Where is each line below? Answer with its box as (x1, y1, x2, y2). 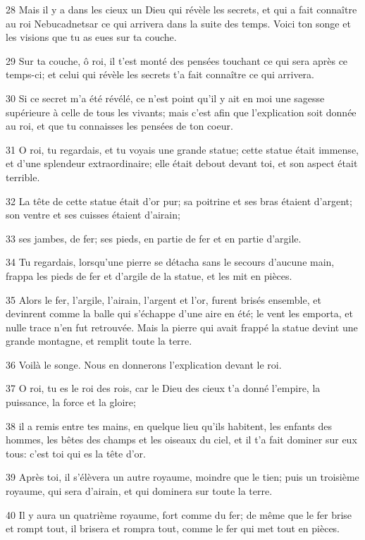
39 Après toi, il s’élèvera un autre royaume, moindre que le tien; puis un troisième (6, 470, 359, 484)
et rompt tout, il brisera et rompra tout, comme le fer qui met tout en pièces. (6, 521, 340, 536)
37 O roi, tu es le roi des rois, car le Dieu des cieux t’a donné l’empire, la (6, 381, 321, 395)
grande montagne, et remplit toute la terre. (6, 333, 192, 348)
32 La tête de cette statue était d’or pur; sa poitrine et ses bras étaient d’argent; (6, 193, 352, 208)
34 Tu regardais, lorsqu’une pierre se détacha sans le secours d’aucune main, (6, 254, 335, 269)
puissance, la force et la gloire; (6, 395, 136, 410)
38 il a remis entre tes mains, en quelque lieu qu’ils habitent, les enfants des (6, 418, 332, 433)
